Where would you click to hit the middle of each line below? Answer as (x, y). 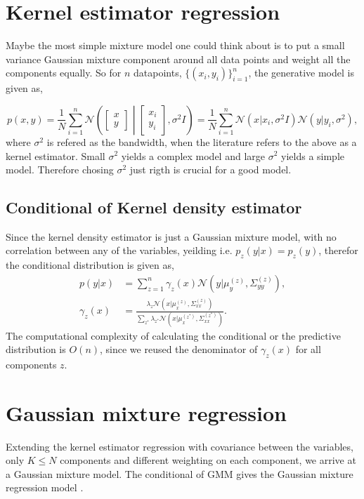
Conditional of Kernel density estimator (154, 207)
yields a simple (313, 155)
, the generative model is (301, 73)
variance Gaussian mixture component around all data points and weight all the (178, 59)
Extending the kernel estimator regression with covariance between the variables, (180, 446)
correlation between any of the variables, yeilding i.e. (119, 250)
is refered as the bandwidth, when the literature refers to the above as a (202, 141)
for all (308, 349)
